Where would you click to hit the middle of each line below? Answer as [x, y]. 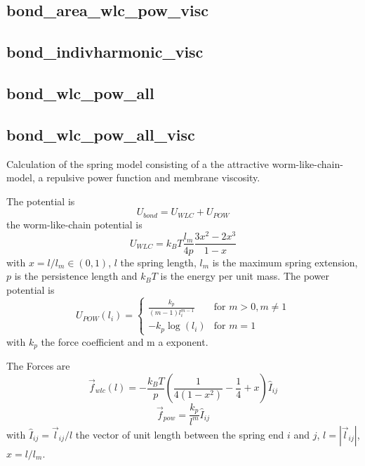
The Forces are [38, 366]
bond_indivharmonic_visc [105, 52]
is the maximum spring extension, [285, 262]
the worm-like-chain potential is [74, 224]
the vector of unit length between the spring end [180, 434]
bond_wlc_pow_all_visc [101, 134]
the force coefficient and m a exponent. [125, 341]
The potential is [41, 201]
